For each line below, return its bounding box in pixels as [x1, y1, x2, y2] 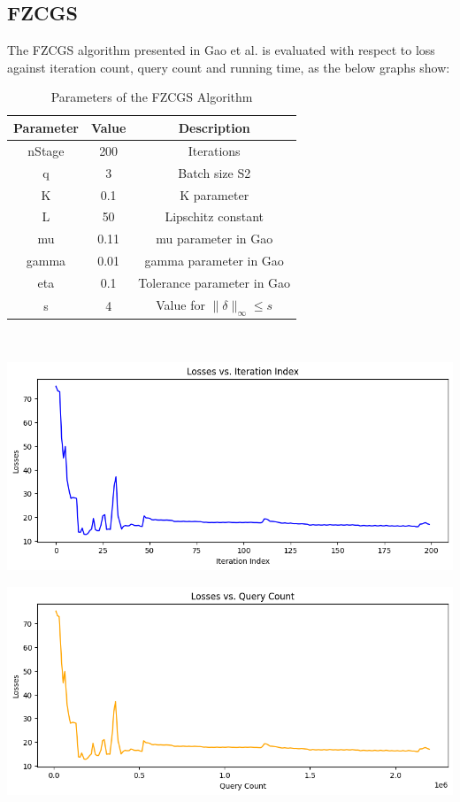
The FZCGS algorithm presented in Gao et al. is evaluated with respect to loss [7, 41, 435, 59]
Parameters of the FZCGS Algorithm [50, 88, 253, 106]
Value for [156, 295, 205, 313]
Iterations [188, 141, 241, 159]
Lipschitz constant [165, 207, 264, 226]
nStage [27, 141, 65, 159]
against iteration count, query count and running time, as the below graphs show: [7, 58, 450, 76]
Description [178, 118, 250, 136]
